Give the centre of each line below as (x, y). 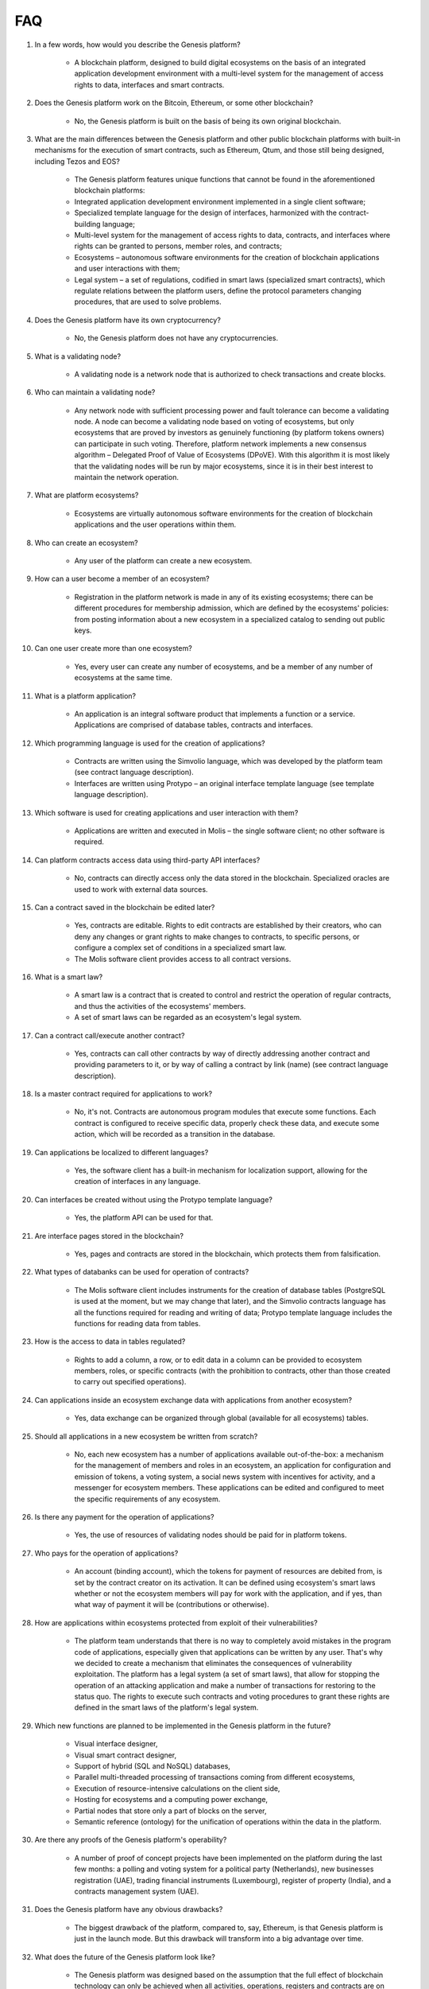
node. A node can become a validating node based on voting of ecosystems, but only (214, 422)
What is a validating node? (78, 356)
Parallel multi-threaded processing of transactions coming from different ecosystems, (214, 1777)
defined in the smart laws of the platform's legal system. (166, 1707)
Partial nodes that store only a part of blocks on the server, (170, 1811)
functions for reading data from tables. (137, 1323)
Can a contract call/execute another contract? (110, 1035)
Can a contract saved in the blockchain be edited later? (125, 907)
